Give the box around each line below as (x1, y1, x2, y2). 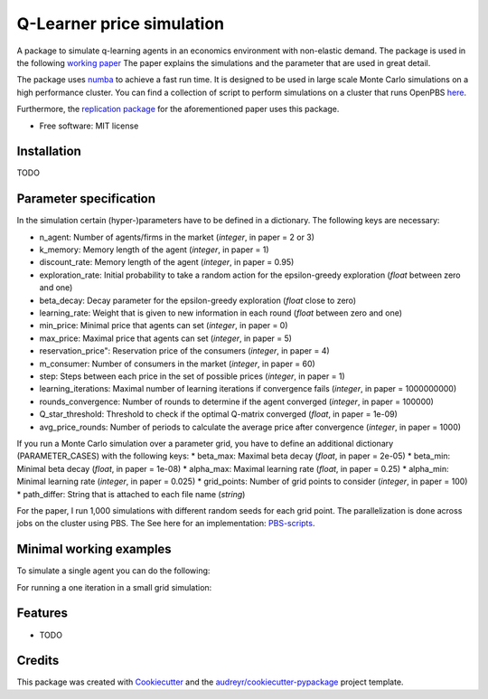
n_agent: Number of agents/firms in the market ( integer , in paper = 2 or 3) (39, 231, 315, 242)
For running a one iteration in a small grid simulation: (16, 581, 212, 592)
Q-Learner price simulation (16, 14, 225, 33)
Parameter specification (16, 191, 156, 207)
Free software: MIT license (39, 120, 139, 131)
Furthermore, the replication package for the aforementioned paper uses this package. (16, 104, 340, 115)
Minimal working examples (16, 542, 172, 557)
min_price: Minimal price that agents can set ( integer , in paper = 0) (39, 320, 288, 331)
